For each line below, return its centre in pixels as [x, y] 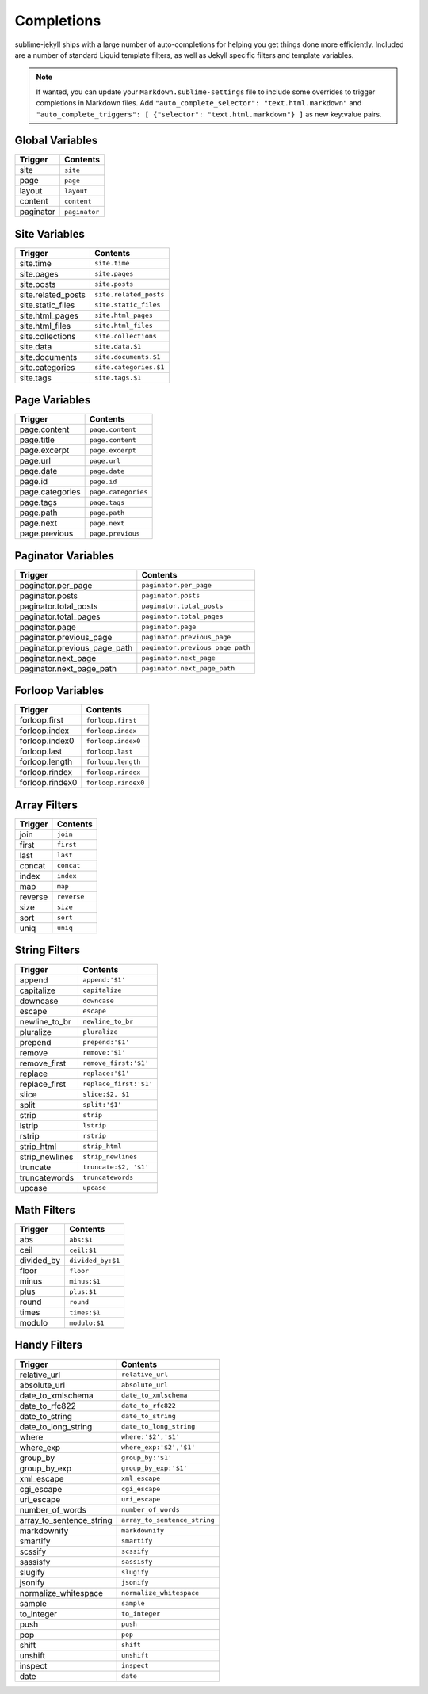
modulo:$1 [86, 1323]
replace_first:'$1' [118, 1084]
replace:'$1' [106, 1074]
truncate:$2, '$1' [116, 1167]
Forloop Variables [59, 691]
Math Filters [45, 1209]
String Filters [48, 950]
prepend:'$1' [106, 1042]
